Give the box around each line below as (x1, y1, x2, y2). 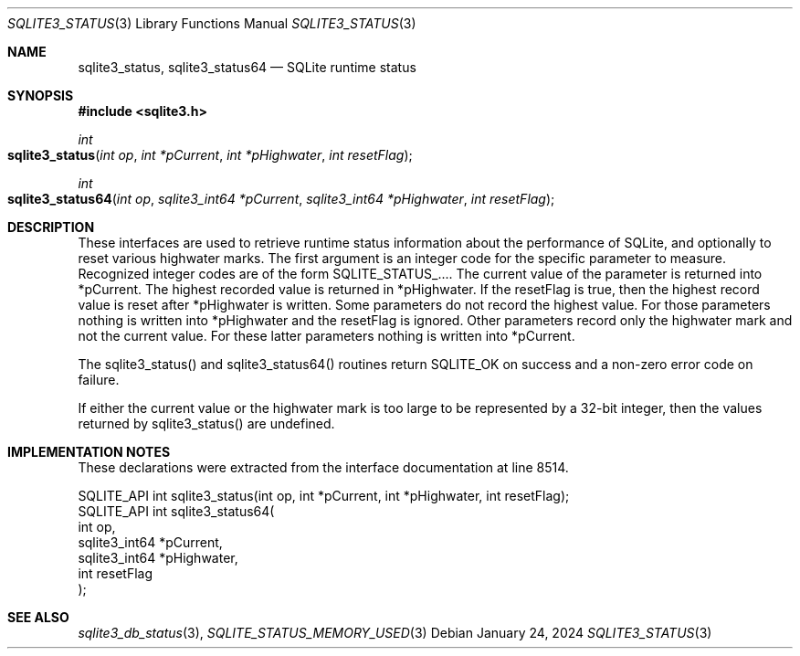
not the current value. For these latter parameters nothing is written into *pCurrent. (78, 328, 575, 344)
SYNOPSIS (7, 88, 74, 103)
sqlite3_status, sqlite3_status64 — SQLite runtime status (78, 59, 416, 75)
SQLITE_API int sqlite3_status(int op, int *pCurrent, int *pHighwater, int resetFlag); (78, 488, 570, 503)
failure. (78, 372, 120, 387)
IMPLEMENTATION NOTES (7, 444, 171, 460)
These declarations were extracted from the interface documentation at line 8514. (78, 460, 569, 475)
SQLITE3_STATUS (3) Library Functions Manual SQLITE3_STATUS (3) (7, 16, 416, 31)
